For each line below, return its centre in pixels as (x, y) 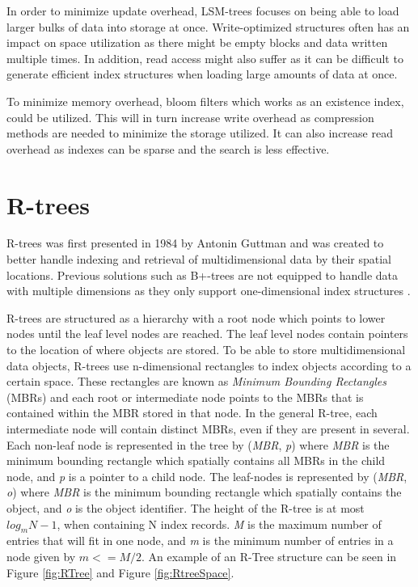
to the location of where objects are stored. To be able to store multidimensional (206, 350)
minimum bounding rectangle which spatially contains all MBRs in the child (196, 460)
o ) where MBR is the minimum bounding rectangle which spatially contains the (204, 492)
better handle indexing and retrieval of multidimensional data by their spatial (199, 259)
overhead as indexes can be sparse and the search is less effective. (168, 148)
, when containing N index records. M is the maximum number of (219, 524)
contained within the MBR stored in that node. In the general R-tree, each (192, 413)
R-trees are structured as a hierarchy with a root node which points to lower (196, 317)
